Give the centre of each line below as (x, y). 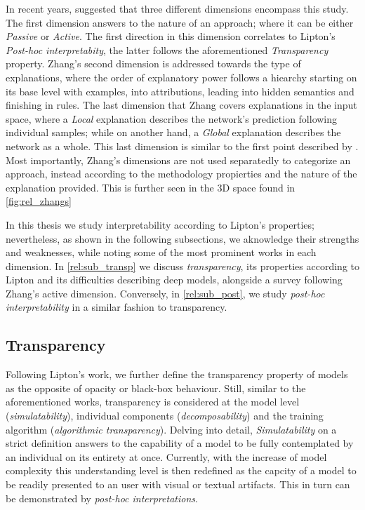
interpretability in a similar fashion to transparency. (117, 307)
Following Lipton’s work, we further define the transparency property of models (177, 374)
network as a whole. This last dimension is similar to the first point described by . (182, 146)
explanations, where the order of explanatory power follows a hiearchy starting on (181, 77)
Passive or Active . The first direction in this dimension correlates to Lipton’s (171, 36)
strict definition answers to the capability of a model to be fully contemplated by (180, 443)
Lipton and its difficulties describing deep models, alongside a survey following (174, 280)
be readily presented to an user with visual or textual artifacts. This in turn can (178, 484)
